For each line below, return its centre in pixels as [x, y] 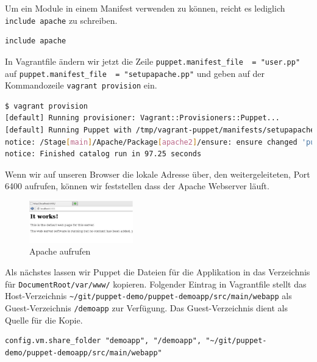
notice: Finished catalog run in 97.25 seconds [103, 154]
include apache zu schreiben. [61, 20]
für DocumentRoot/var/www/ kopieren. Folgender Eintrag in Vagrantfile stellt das [156, 284]
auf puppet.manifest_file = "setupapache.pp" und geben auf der [135, 73]
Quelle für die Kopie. [44, 320]
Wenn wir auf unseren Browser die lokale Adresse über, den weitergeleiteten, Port [158, 174]
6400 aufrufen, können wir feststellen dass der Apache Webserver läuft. [137, 186]
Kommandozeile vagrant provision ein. [81, 85]
